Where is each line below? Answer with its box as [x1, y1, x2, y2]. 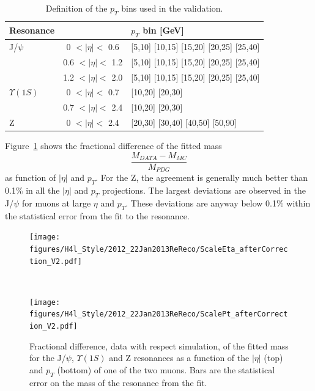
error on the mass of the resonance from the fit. [29, 376, 207, 389]
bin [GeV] [143, 23, 184, 36]
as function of [5, 171, 56, 184]
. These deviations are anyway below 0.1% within [125, 196, 311, 209]
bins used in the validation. [121, 2, 223, 14]
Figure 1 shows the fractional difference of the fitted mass [5, 139, 222, 152]
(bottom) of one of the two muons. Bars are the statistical [57, 363, 275, 376]
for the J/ [29, 351, 66, 364]
